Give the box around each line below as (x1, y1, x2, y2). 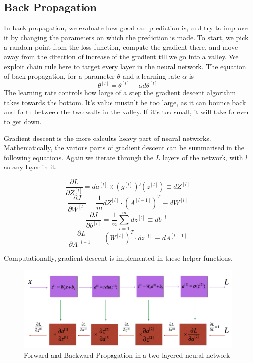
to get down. (4, 116, 42, 126)
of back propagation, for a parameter (4, 71, 115, 81)
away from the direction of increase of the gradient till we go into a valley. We (4, 51, 239, 61)
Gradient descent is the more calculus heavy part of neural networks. (4, 133, 211, 143)
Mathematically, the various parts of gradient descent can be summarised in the (4, 142, 244, 153)
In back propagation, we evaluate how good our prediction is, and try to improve (4, 23, 248, 33)
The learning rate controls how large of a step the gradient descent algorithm (4, 87, 236, 98)
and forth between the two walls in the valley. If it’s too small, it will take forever (4, 107, 249, 117)
